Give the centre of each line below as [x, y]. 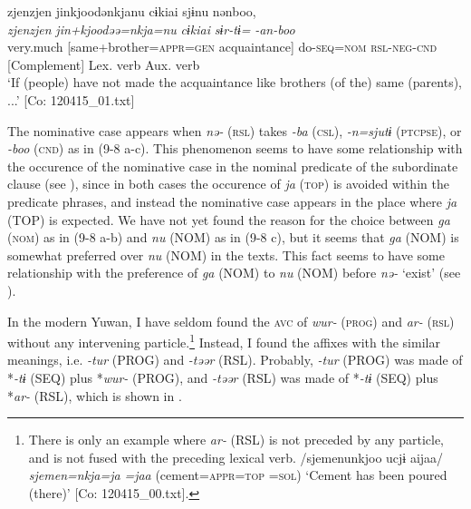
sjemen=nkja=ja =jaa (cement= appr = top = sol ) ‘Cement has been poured [238, 475]
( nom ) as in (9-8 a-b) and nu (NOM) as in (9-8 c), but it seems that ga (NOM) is [233, 237]
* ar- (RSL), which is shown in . [95, 395]
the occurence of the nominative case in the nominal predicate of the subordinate [233, 166]
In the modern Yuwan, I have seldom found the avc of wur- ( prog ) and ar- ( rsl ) [231, 321]
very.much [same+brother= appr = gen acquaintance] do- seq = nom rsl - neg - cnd [222, 47]
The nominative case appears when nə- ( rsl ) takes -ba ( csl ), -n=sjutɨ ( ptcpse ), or [235, 130]
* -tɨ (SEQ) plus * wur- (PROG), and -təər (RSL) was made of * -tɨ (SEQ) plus [223, 377]
